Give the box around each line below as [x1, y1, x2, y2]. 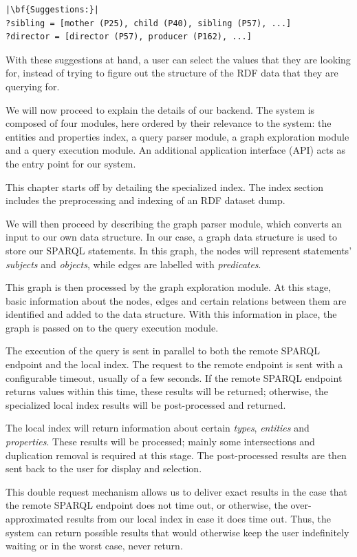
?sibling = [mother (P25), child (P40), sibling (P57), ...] [6, 18, 292, 28]
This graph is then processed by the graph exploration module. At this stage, [6, 280, 332, 294]
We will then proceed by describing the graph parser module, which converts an [6, 216, 342, 230]
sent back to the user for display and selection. [6, 461, 202, 476]
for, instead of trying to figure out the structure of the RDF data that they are [6, 65, 338, 80]
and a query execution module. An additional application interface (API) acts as [6, 143, 345, 157]
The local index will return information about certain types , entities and [6, 421, 310, 435]
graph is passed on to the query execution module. [6, 320, 219, 334]
